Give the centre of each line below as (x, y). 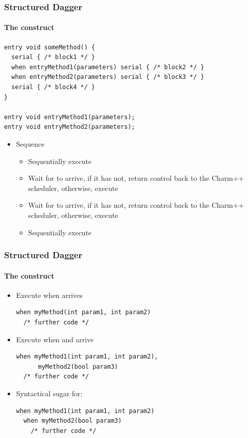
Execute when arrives (49, 295)
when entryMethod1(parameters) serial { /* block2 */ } (108, 67)
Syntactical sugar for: (49, 393)
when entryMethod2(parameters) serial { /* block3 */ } (108, 77)
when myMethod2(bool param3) (73, 421)
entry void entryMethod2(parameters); (70, 127)
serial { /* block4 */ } (53, 87)
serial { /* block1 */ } (53, 57)
